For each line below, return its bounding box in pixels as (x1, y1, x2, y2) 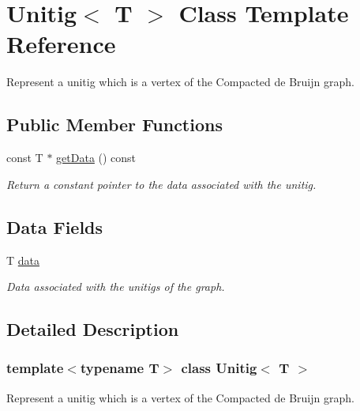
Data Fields (6, 214, 103, 239)
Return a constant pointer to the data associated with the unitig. (6, 175, 317, 192)
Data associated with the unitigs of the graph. (6, 278, 225, 295)
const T (6, 149, 43, 166)
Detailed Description (6, 317, 179, 341)
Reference (6, 28, 116, 60)
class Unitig (181, 358, 257, 378)
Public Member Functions (6, 112, 223, 137)
